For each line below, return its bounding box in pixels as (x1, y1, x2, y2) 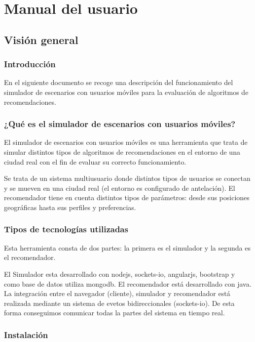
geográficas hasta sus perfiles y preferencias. (4, 202, 136, 212)
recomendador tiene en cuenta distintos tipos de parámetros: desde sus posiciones (4, 192, 250, 203)
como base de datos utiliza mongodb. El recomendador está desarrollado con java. (4, 278, 252, 289)
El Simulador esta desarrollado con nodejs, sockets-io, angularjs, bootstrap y (4, 268, 235, 279)
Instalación (4, 328, 48, 341)
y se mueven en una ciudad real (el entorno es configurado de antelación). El (4, 182, 235, 193)
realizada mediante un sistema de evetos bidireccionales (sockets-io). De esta (4, 298, 235, 308)
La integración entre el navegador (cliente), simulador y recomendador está (4, 288, 230, 299)
